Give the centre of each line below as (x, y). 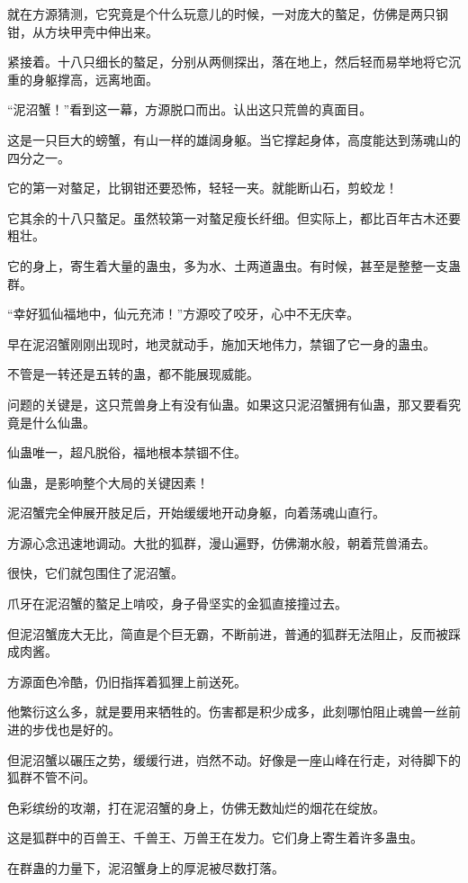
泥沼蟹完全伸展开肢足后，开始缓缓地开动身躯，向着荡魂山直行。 (196, 513)
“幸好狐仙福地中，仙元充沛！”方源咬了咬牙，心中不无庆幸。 (184, 314)
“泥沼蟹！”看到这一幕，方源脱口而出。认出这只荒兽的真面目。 (190, 109)
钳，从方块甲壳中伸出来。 (83, 31)
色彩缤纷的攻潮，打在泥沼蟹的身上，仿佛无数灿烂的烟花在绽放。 (196, 807)
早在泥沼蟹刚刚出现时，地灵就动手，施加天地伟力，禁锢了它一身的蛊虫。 (221, 343)
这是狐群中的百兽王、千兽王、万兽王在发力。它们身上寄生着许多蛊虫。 (215, 838)
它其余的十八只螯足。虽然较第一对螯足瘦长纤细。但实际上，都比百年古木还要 (234, 217)
